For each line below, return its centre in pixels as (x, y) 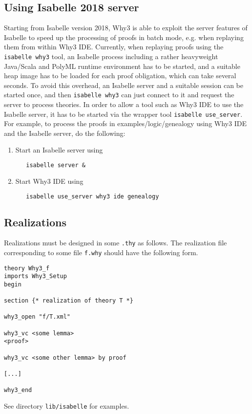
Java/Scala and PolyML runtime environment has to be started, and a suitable (122, 66)
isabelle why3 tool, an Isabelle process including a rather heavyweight (111, 56)
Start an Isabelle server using (59, 149)
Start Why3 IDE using (49, 181)
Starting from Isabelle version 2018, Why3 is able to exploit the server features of (126, 28)
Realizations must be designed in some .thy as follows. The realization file (115, 243)
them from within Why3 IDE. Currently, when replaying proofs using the (114, 47)
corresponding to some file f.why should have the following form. (101, 252)
